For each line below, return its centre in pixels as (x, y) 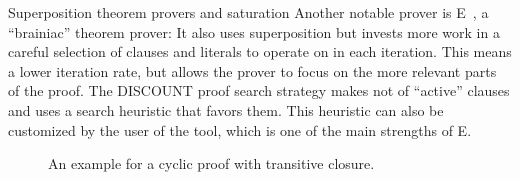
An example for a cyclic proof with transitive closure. (211, 163)
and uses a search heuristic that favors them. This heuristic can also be (226, 109)
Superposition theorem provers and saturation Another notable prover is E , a (248, 12)
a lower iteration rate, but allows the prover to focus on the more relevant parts (252, 70)
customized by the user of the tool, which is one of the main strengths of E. (240, 129)
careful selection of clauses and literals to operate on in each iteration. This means (260, 51)
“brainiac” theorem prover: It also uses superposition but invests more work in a (254, 31)
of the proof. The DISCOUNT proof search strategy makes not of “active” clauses (259, 90)
